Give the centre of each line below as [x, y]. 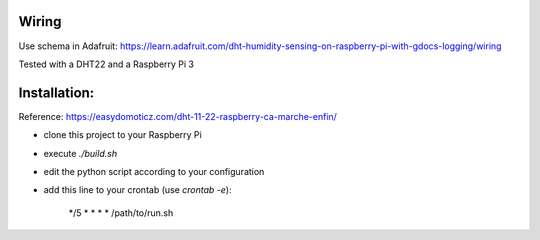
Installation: [56, 92]
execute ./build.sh [80, 153]
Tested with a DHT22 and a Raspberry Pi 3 [106, 64]
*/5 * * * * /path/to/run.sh [121, 212]
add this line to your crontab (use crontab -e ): [137, 190]
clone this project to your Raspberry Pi [122, 135]
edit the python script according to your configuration [154, 171]
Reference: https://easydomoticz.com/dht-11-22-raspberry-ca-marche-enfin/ [177, 116]
